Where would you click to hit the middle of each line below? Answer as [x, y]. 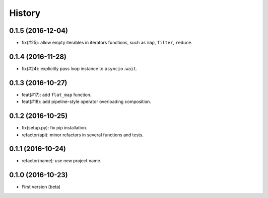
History [25, 13]
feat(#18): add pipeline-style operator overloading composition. [86, 101]
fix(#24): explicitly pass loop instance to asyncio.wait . [79, 68]
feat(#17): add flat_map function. [57, 95]
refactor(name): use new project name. [62, 161]
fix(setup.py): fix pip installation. [55, 128]
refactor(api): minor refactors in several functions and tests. [83, 135]
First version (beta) [41, 187]
